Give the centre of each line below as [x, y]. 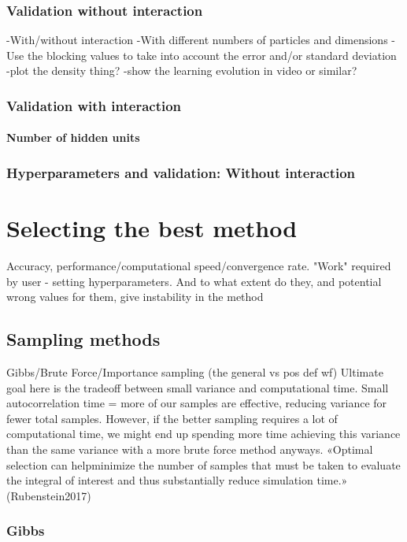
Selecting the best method [152, 228]
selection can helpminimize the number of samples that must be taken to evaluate [203, 464]
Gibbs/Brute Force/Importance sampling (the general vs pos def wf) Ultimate [195, 371]
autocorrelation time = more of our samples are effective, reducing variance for [197, 403]
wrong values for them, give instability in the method [135, 297]
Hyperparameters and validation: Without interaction [181, 172]
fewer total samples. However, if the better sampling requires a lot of [172, 418]
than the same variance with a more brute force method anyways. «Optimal [190, 449]
